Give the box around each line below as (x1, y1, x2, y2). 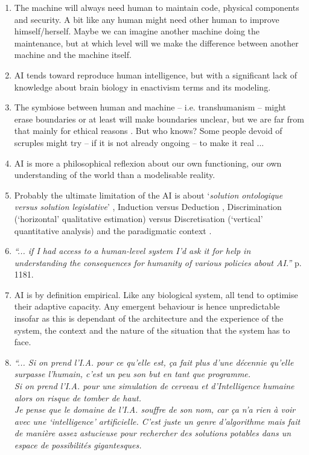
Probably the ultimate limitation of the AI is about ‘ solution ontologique (14, 188, 283, 201)
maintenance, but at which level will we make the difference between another (14, 36, 299, 49)
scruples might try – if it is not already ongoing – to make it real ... (14, 136, 264, 148)
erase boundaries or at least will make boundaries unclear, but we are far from (14, 112, 304, 125)
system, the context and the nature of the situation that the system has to (14, 323, 290, 336)
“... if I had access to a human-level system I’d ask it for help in (14, 244, 251, 257)
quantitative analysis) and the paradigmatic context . (14, 224, 212, 237)
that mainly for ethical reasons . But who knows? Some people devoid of (14, 124, 282, 137)
